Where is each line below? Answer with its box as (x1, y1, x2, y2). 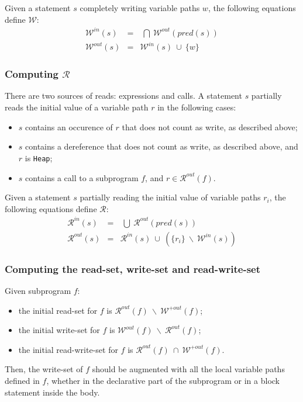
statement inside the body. (5, 386, 100, 398)
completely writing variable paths (80, 2, 200, 13)
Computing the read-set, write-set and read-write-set (5, 261, 261, 276)
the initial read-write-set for (18, 343, 118, 355)
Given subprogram (5, 285, 71, 297)
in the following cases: (157, 101, 236, 113)
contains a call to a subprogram (25, 171, 139, 183)
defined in (5, 375, 40, 387)
